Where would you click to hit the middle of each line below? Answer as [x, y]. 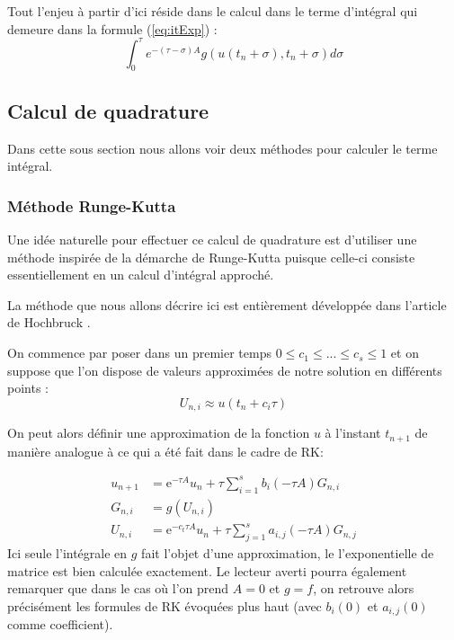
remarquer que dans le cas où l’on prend [118, 588]
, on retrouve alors [364, 588]
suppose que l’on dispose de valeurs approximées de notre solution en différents [225, 370]
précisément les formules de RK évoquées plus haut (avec [165, 605]
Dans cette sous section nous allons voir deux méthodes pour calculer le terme [223, 148]
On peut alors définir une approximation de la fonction [159, 433]
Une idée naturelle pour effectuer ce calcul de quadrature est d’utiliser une [212, 240]
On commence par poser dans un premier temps [139, 353]
